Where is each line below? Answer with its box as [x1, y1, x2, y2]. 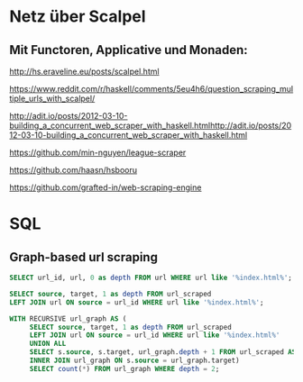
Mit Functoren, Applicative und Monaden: [9, 42, 248, 58]
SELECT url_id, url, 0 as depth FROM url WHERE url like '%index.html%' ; [9, 273, 293, 282]
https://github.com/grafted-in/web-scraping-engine [9, 182, 202, 193]
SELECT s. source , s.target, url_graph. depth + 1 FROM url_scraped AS [29, 348, 297, 357]
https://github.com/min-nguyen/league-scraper [9, 147, 187, 158]
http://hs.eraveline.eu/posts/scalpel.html [9, 66, 160, 77]
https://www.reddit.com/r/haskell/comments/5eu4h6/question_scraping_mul [9, 84, 294, 94]
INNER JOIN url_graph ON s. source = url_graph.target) [29, 356, 241, 365]
